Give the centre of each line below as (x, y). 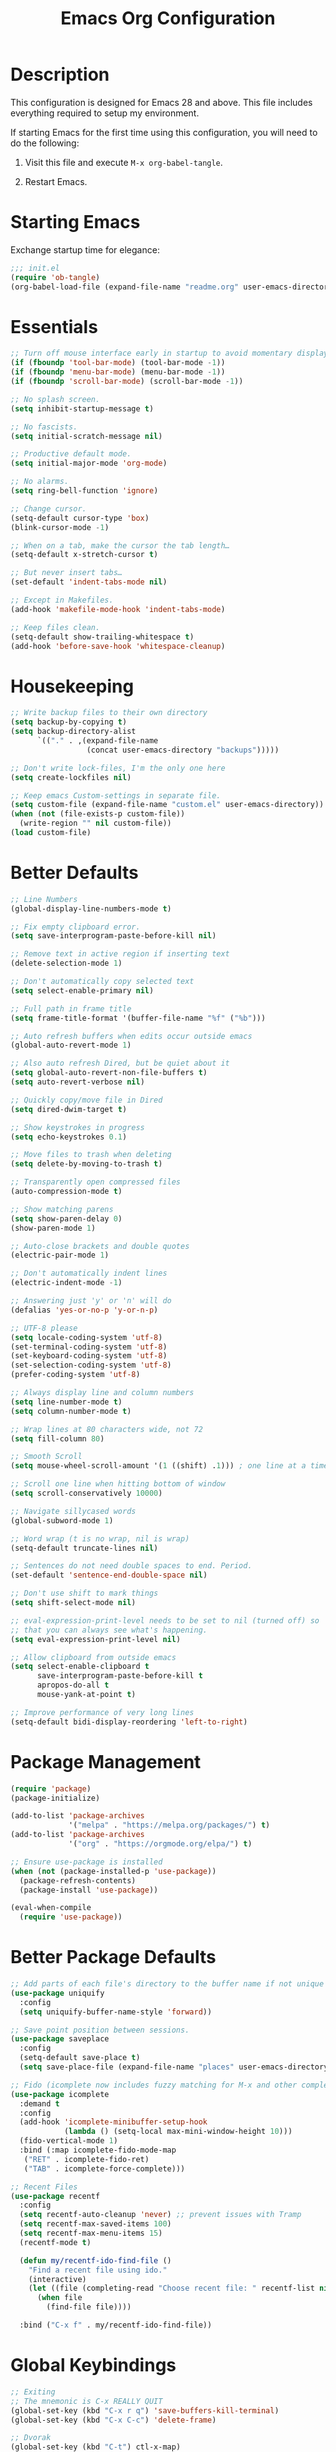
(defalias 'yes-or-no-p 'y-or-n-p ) (84, 1310)
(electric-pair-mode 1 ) (60, 1255)
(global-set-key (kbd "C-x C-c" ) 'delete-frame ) (113, 2420)
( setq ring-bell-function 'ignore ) (84, 491)
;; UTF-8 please (44, 1328)
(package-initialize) (55, 1798)
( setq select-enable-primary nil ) (82, 990)
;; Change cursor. (48, 508)
